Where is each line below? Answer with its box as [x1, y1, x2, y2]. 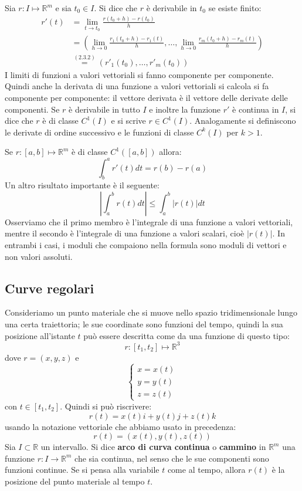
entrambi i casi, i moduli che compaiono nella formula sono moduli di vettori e [5, 239, 287, 251]
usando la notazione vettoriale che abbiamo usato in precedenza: [5, 420, 236, 432]
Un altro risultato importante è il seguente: [5, 179, 160, 191]
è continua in [232, 103, 279, 115]
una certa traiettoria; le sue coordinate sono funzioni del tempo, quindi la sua [5, 318, 283, 330]
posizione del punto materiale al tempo [5, 475, 145, 487]
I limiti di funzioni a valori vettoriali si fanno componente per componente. [5, 68, 274, 80]
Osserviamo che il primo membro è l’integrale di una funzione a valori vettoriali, [5, 215, 293, 228]
